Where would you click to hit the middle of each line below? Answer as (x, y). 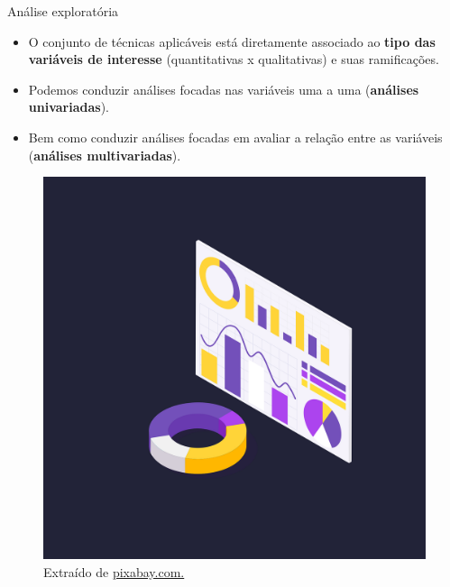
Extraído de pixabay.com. (114, 571)
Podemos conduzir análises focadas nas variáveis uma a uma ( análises (224, 89)
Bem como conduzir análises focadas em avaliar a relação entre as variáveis (235, 137)
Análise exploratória (63, 11)
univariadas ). (69, 107)
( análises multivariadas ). (105, 155)
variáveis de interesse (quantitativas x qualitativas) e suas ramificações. (234, 59)
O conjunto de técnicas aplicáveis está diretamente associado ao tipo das (232, 41)
